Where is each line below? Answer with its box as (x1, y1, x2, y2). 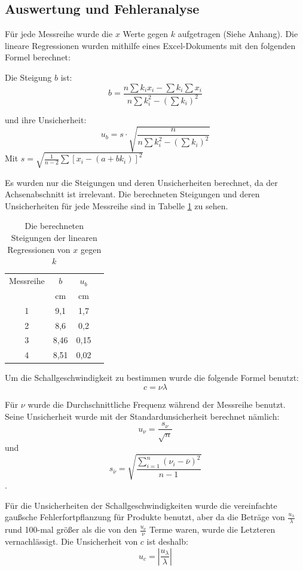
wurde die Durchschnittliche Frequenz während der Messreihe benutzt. (27, 398, 286, 410)
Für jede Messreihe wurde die (5, 28, 113, 40)
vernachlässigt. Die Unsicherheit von (5, 535, 138, 547)
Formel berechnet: (5, 51, 71, 63)
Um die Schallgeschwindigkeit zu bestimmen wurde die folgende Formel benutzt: (5, 371, 299, 384)
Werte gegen (123, 28, 169, 40)
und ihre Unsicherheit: (5, 113, 87, 126)
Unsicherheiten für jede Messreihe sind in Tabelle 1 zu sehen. (5, 199, 228, 212)
